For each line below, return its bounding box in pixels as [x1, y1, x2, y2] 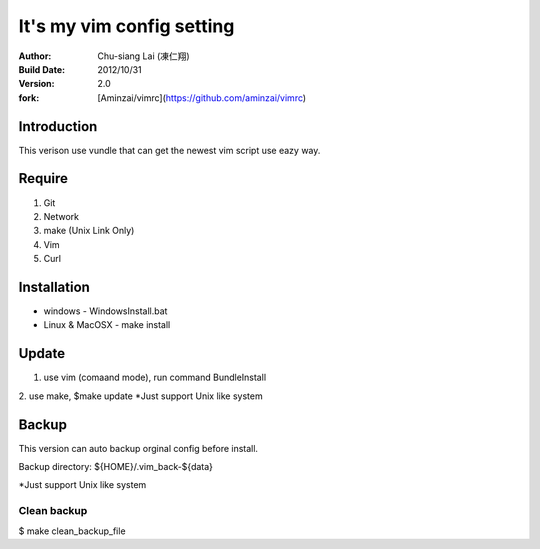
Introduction [18, 118, 98, 135]
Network [43, 210, 80, 222]
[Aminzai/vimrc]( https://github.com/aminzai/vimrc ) [97, 91, 307, 104]
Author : [18, 50, 52, 62]
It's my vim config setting [18, 15, 235, 37]
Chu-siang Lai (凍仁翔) [97, 50, 190, 62]
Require [18, 170, 69, 187]
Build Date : [18, 63, 65, 75]
